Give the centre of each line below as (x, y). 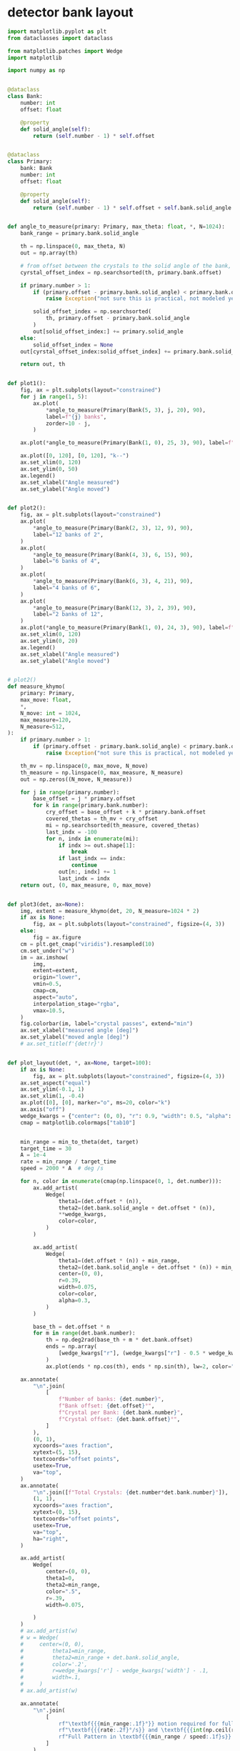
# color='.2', (54, 1664)
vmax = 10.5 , (49, 1011)
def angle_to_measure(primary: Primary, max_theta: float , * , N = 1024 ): (116, 227)
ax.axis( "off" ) (43, 1109)
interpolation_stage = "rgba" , (76, 1004)
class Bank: (25, 96)
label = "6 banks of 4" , (67, 562)
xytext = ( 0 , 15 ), (57, 1512)
